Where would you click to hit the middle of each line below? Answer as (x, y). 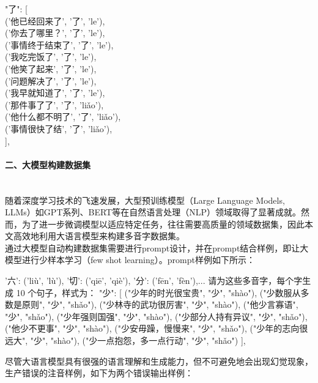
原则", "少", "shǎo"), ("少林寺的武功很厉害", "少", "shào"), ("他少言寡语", (160, 304)
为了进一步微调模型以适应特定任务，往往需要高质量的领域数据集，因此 (163, 224)
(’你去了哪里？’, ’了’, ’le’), (55, 33)
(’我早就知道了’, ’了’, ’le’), (55, 93)
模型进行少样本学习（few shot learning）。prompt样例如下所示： (130, 260)
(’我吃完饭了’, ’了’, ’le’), (51, 57)
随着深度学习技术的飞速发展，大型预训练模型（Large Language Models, (145, 200)
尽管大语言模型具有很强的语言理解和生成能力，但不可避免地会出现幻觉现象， (159, 361)
